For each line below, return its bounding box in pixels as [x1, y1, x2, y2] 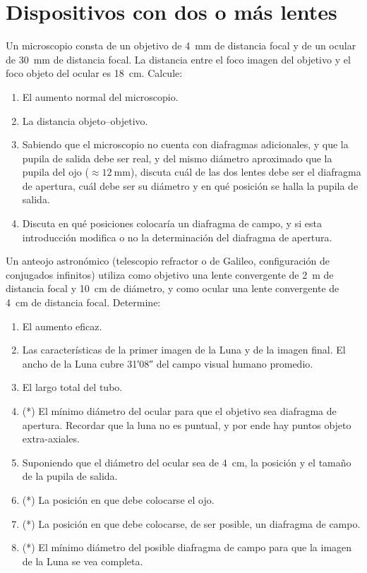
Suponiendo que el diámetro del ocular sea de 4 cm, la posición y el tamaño [22, 454, 351, 469]
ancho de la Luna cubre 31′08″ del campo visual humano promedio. [22, 356, 313, 370]
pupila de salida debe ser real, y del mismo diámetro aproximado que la [22, 150, 332, 165]
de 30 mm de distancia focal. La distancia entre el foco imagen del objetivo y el [6, 52, 351, 66]
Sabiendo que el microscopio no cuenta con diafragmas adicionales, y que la [22, 137, 349, 152]
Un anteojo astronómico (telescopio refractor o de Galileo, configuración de [6, 253, 330, 268]
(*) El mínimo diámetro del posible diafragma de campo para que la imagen [22, 540, 352, 555]
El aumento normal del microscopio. [22, 89, 179, 104]
